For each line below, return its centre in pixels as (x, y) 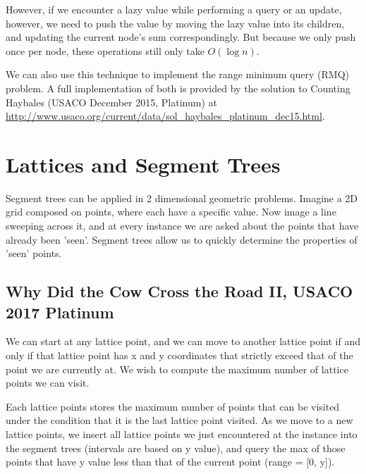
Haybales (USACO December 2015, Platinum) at (111, 102)
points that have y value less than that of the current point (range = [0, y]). (170, 462)
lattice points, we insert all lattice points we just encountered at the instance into (182, 434)
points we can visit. (48, 383)
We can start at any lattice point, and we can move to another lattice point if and (183, 341)
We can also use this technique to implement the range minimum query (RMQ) (177, 74)
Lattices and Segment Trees (143, 164)
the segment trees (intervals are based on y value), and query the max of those (176, 448)
